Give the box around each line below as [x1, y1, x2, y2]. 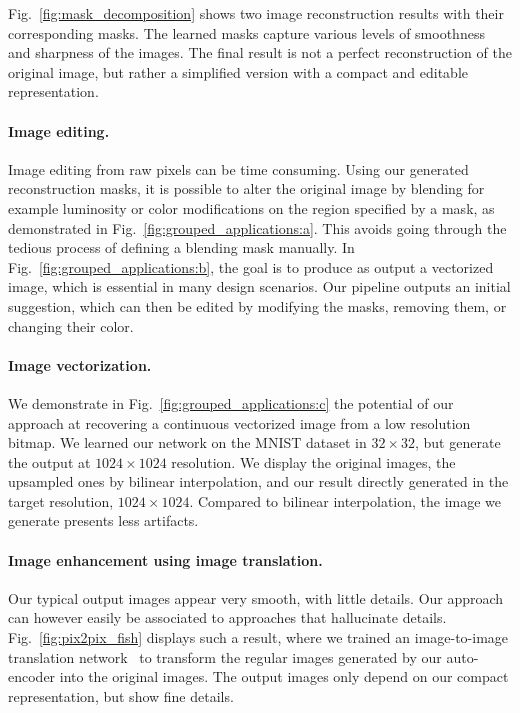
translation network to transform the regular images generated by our [8, 646, 442, 667]
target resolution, [8, 490, 114, 511]
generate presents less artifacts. [8, 510, 199, 531]
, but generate [415, 432, 501, 453]
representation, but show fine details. [8, 685, 234, 706]
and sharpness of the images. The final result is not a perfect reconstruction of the [8, 42, 512, 63]
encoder [8, 666, 56, 687]
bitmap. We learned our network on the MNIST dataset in [8, 432, 367, 453]
